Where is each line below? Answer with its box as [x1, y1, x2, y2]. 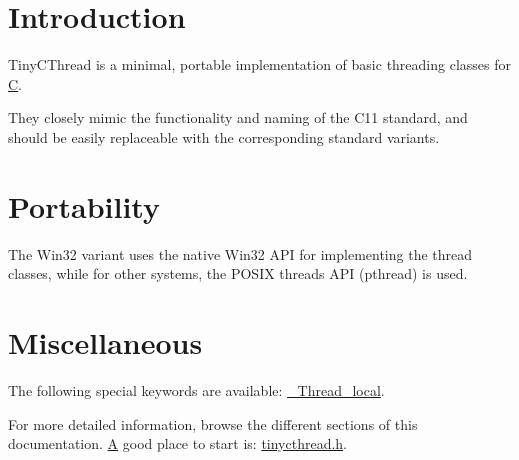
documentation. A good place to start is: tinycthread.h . [8, 433, 348, 454]
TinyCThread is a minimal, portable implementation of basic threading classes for [8, 54, 511, 75]
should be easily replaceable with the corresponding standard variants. [8, 126, 440, 147]
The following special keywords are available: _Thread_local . [8, 379, 385, 400]
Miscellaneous [8, 322, 203, 362]
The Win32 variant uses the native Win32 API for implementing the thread [8, 243, 473, 264]
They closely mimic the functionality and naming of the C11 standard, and [8, 107, 468, 128]
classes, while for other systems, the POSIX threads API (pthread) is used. [8, 263, 468, 284]
